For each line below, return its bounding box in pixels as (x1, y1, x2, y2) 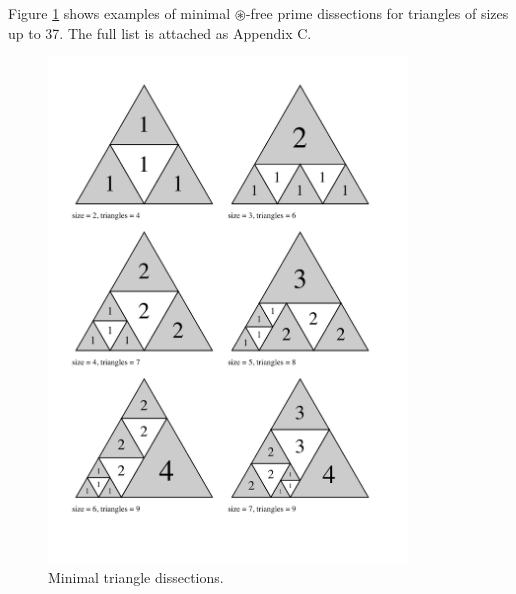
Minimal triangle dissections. (48, 567, 224, 587)
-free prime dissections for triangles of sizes (245, 3, 509, 23)
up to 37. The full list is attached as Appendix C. (8, 22, 312, 43)
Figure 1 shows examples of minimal (8, 3, 231, 23)
